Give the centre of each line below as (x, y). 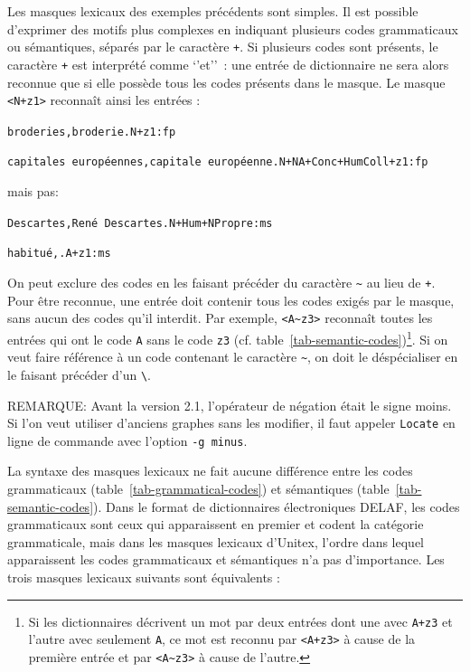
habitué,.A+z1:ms (59, 254)
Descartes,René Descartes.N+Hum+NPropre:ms (140, 223)
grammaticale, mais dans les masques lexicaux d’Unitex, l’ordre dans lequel (216, 541)
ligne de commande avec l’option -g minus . (127, 440)
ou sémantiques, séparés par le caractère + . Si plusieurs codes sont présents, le (223, 47)
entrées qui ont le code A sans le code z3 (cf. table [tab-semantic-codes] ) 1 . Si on (228, 337)
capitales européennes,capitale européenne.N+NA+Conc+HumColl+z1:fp (218, 162)
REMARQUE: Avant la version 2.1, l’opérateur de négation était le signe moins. (230, 405)
